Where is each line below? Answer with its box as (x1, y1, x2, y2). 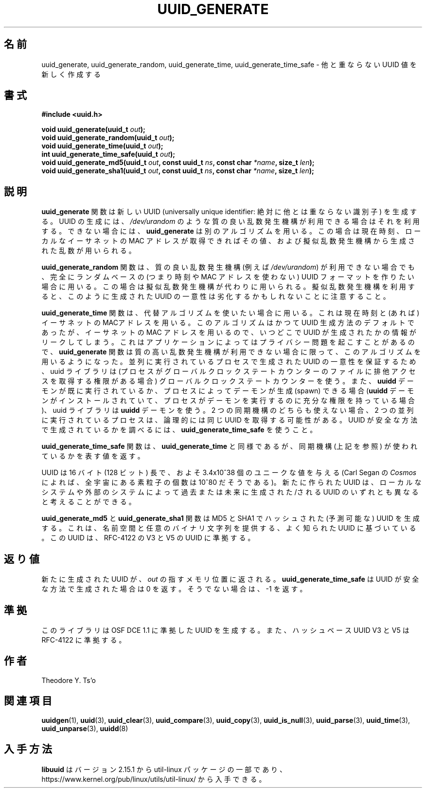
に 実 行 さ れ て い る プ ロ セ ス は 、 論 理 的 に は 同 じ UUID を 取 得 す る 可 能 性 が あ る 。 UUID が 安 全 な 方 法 (41, 416, 418, 424)
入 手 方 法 (4, 743, 52, 755)
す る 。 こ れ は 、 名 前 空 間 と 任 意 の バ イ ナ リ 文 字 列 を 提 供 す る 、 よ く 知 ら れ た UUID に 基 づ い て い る (41, 524, 416, 533)
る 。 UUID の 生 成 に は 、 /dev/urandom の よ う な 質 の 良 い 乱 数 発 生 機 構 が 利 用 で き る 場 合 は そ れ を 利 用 (41, 217, 420, 226)
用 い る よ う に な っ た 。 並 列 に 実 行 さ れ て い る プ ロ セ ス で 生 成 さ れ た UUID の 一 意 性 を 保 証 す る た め (41, 357, 416, 366)
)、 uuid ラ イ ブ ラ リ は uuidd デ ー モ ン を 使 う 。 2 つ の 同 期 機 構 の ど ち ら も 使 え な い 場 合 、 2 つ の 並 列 (41, 406, 414, 415)
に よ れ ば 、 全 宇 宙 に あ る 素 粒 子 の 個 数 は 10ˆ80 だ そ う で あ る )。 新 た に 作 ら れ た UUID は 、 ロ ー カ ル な (41, 478, 422, 487)
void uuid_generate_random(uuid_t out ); (41, 133, 175, 142)
